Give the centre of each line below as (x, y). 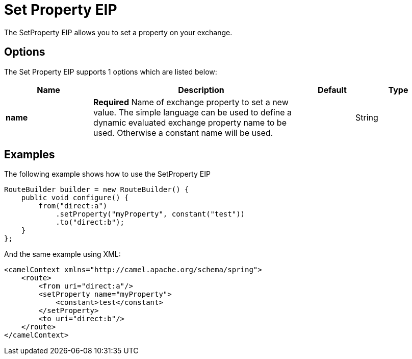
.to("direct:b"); (90, 222)
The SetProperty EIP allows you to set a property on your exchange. (118, 32)
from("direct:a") (73, 206)
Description (201, 90)
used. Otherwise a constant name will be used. (183, 133)
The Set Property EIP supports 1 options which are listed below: (111, 71)
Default (332, 90)
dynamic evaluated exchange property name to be (190, 122)
